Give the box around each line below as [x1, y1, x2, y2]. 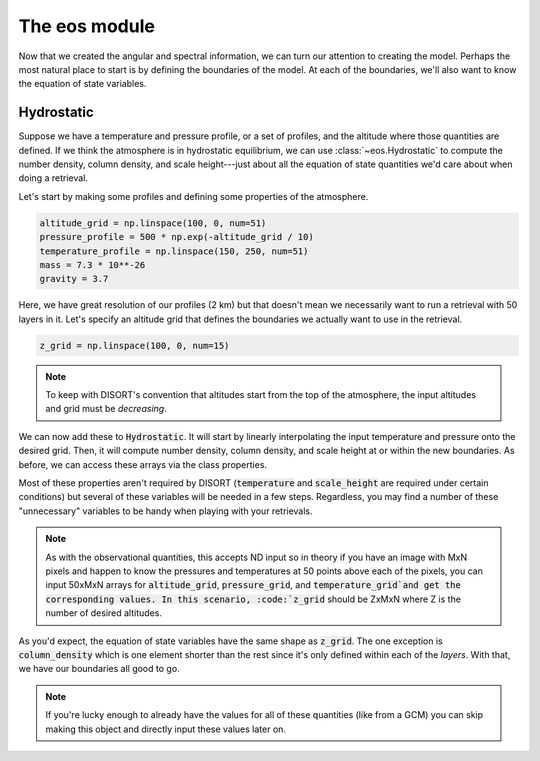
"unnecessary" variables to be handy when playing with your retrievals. [18, 505, 314, 517]
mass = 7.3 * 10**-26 [39, 259, 146, 270]
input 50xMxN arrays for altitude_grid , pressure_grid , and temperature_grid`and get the [45, 579, 462, 591]
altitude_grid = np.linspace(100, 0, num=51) [39, 217, 267, 229]
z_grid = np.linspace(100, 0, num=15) [39, 340, 230, 351]
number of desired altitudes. [45, 607, 162, 619]
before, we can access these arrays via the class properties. [18, 458, 268, 470]
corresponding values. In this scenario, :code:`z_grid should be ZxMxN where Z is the [45, 593, 462, 605]
